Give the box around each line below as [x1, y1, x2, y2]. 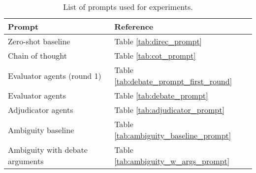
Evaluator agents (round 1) [8, 69, 101, 81]
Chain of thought [8, 50, 67, 61]
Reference [114, 21, 154, 32]
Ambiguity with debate [8, 144, 88, 155]
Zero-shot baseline [8, 35, 70, 47]
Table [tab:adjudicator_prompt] [114, 104, 224, 115]
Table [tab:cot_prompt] [114, 50, 196, 61]
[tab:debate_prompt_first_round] [114, 75, 232, 87]
